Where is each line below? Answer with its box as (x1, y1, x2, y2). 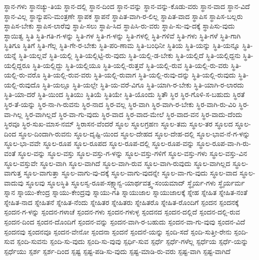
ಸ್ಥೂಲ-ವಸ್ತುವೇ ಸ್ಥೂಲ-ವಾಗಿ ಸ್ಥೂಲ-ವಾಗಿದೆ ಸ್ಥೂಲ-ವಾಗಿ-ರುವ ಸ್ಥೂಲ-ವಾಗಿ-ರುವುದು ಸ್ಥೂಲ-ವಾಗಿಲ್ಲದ (4, 157, 230, 168)
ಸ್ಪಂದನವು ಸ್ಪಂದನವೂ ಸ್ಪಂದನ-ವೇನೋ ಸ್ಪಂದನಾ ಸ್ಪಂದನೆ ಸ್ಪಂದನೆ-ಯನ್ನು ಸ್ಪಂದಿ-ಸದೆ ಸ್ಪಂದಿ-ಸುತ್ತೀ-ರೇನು (4, 226, 232, 236)
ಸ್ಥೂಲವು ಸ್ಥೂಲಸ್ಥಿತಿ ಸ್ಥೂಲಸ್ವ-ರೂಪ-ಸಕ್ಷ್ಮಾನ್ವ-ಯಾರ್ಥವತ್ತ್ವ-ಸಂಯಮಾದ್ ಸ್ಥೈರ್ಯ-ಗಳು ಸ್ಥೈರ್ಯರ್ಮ (25, 177, 245, 187)
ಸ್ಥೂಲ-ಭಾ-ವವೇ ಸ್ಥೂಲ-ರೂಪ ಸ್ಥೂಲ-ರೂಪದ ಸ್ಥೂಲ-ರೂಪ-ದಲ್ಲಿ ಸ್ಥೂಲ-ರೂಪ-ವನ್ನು (4, 138, 194, 148)
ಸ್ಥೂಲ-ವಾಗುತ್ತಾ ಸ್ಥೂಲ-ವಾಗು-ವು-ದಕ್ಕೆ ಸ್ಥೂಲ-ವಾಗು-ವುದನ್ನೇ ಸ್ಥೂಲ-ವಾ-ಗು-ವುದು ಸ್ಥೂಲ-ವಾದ (23, 167, 237, 178)
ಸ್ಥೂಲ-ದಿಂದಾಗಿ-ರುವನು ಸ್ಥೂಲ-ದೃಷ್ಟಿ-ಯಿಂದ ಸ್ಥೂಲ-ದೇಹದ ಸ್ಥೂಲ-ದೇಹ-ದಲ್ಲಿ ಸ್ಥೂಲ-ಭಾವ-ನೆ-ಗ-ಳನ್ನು (18, 128, 250, 138)
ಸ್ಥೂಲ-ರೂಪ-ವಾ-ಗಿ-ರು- (196, 138, 251, 148)
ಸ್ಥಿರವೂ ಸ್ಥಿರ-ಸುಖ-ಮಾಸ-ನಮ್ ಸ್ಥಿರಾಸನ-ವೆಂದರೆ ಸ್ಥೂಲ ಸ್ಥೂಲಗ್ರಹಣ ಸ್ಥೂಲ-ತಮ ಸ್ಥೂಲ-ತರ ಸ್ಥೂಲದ (4, 118, 233, 129)
